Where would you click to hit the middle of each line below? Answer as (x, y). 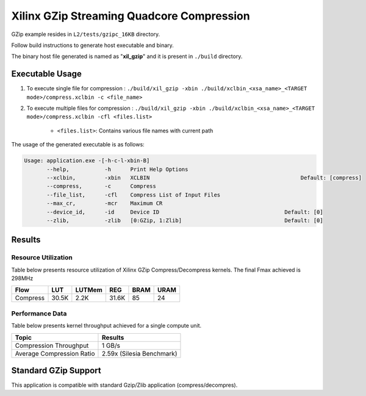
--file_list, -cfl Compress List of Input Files (134, 195)
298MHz (22, 278)
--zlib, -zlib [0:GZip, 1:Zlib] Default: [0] (185, 220)
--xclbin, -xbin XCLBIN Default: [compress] (204, 178)
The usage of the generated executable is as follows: (78, 145)
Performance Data (39, 313)
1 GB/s (111, 345)
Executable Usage (46, 74)
